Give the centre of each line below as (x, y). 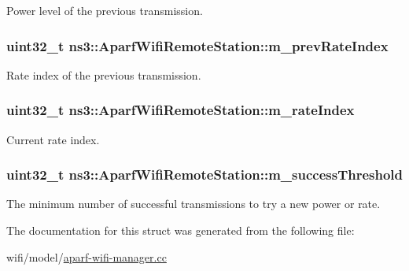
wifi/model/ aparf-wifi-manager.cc (87, 256)
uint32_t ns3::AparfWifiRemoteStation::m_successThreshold (205, 174)
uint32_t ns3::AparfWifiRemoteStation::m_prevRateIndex (197, 45)
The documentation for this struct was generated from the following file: (181, 230)
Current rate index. (53, 139)
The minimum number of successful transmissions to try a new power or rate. (193, 204)
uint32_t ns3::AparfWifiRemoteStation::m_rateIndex (181, 110)
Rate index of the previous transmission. (104, 74)
